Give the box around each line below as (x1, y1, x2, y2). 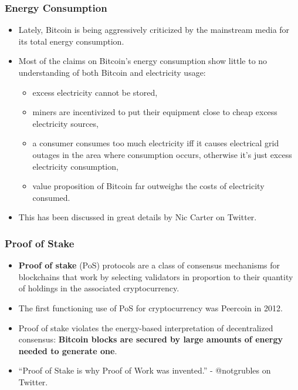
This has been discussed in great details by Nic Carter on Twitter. (18, 211, 257, 223)
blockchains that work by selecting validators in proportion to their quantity (18, 270, 293, 283)
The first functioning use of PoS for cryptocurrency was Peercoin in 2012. (18, 301, 283, 314)
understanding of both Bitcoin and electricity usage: (18, 66, 206, 78)
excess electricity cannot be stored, (32, 86, 158, 98)
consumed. (32, 191, 70, 203)
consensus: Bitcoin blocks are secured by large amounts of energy (18, 333, 283, 345)
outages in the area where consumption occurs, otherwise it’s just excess (32, 148, 292, 160)
